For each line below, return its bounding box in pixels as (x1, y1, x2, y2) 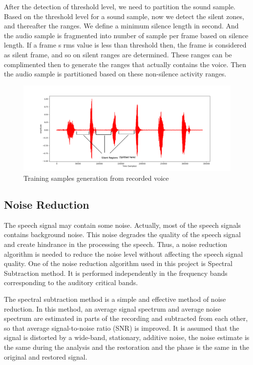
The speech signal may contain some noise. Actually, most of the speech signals (4, 219, 241, 230)
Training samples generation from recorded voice (23, 173, 169, 183)
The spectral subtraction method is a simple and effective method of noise (4, 294, 226, 304)
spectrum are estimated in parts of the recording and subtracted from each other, (4, 313, 248, 323)
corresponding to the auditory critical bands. (4, 277, 138, 288)
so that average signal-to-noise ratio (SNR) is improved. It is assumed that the (4, 322, 239, 333)
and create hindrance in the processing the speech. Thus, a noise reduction (4, 239, 228, 249)
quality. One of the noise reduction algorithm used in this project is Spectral (4, 258, 232, 268)
